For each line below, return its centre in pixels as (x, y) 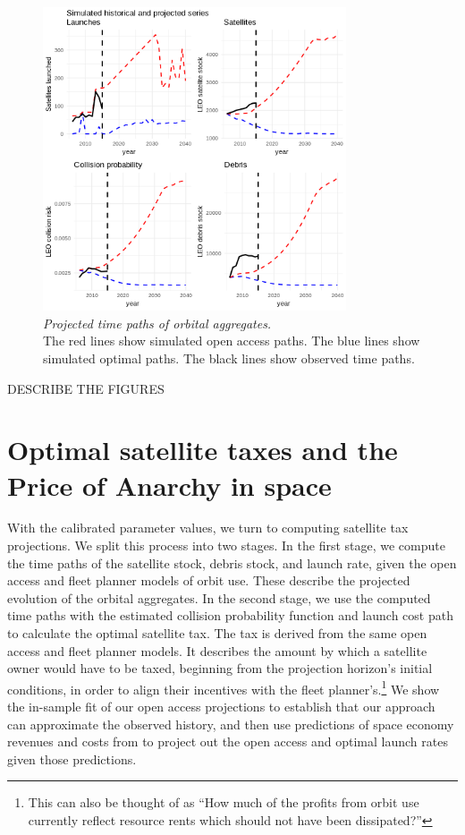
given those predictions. (72, 758)
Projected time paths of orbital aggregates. (157, 323)
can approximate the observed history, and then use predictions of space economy (231, 724)
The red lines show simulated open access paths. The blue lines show (232, 341)
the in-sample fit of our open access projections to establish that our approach (221, 707)
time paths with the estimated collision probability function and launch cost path (230, 615)
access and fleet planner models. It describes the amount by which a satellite (217, 650)
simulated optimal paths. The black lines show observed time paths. (229, 358)
